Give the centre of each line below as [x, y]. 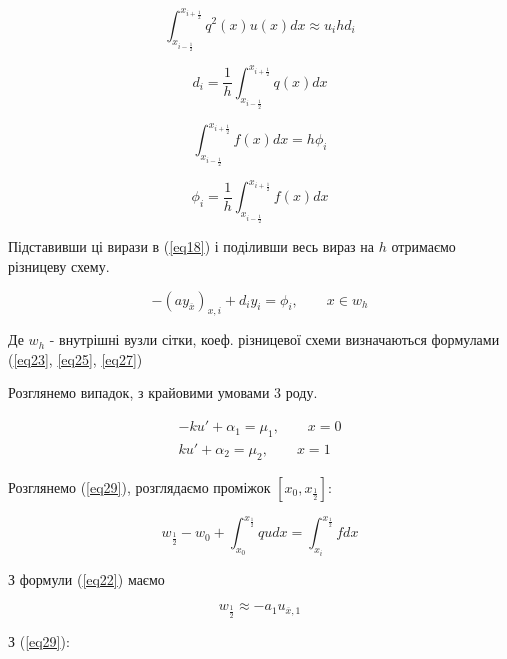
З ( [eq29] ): [39, 640]
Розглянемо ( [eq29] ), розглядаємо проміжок [139, 486]
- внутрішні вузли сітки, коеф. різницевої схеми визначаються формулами [274, 339]
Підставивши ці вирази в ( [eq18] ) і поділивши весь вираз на [191, 246]
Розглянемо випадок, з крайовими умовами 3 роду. [163, 392]
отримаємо [423, 246]
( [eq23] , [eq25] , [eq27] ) [75, 358]
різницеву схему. [59, 265]
